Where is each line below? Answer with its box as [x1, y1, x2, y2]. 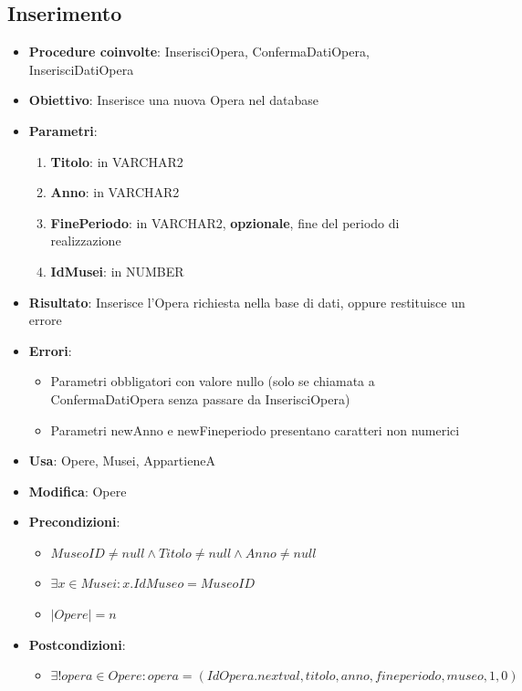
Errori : [28, 340, 72, 360]
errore [28, 310, 62, 330]
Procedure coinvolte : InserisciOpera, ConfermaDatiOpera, [28, 42, 370, 61]
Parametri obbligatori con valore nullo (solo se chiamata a [50, 372, 375, 391]
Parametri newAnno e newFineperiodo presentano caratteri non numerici [50, 420, 460, 439]
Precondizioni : [28, 512, 120, 531]
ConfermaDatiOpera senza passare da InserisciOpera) [50, 389, 350, 408]
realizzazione [50, 231, 121, 250]
